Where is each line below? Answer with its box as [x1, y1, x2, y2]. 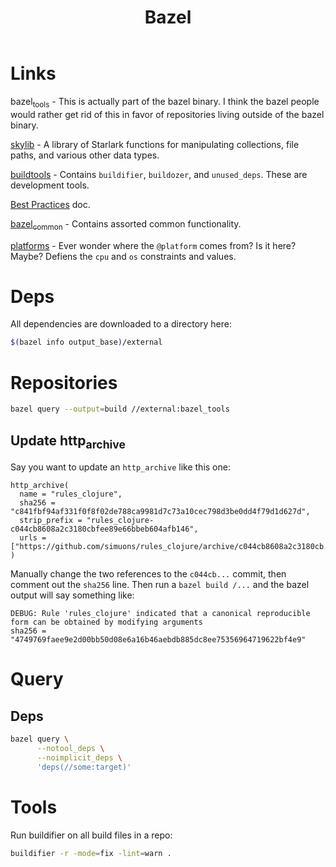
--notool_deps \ [36, 744, 105, 754]
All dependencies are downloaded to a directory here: [10, 318, 233, 330]
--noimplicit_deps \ [36, 752, 123, 763]
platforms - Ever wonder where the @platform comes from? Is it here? [10, 239, 297, 251]
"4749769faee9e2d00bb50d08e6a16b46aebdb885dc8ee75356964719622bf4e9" [10, 635, 307, 645]
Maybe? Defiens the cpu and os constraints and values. [10, 250, 237, 262]
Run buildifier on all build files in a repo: [10, 829, 173, 841]
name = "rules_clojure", [19, 489, 123, 500]
